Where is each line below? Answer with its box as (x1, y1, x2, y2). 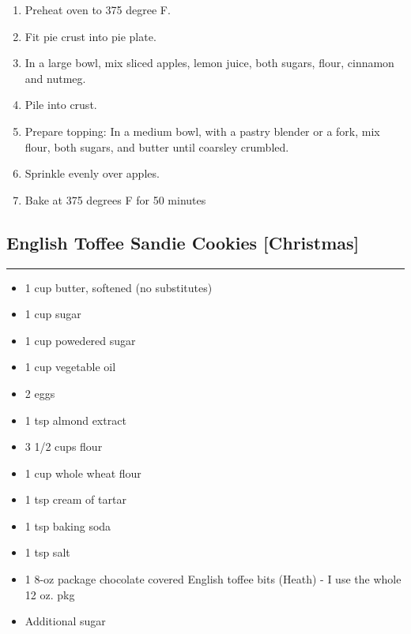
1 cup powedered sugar (25, 332, 136, 348)
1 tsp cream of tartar (25, 491, 126, 508)
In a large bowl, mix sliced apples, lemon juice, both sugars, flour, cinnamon (25, 54, 394, 71)
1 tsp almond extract (25, 411, 126, 428)
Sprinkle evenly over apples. (25, 165, 160, 182)
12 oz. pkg (25, 586, 75, 602)
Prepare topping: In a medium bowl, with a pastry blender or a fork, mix (25, 122, 380, 139)
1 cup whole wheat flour (25, 464, 141, 481)
